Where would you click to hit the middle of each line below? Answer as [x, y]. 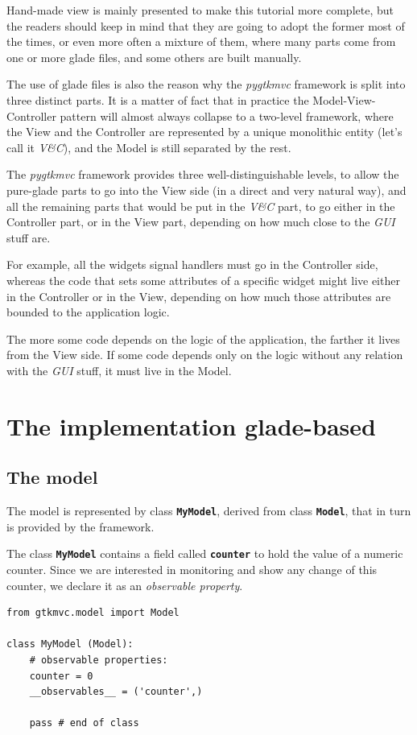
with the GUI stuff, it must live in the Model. [119, 370]
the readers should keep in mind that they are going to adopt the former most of [206, 25]
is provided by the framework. [81, 526]
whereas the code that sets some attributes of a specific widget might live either [203, 280]
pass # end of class [84, 723]
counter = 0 [61, 676]
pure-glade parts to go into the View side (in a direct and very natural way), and [206, 190]
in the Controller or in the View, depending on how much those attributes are [199, 296]
